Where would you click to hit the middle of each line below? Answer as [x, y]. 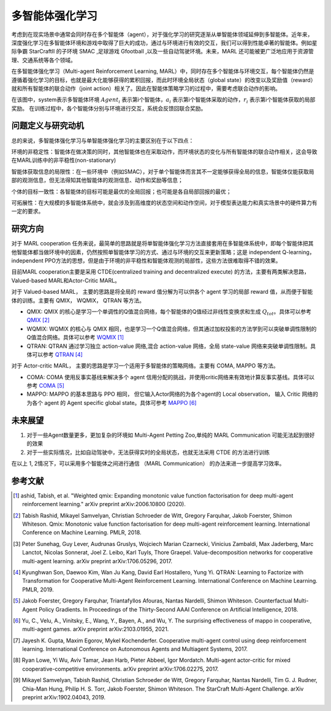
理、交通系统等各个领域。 [44, 60]
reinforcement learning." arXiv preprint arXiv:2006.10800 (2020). [104, 504]
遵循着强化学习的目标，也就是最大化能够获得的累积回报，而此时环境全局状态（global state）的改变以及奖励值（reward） [164, 80]
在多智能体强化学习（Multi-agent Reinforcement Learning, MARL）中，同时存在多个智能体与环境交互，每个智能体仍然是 [163, 71]
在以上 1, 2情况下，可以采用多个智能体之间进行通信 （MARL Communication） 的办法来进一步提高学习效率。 [148, 463]
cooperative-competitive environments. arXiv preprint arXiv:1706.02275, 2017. [120, 669]
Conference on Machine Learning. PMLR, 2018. [82, 532]
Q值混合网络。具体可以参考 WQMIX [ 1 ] [75, 337]
